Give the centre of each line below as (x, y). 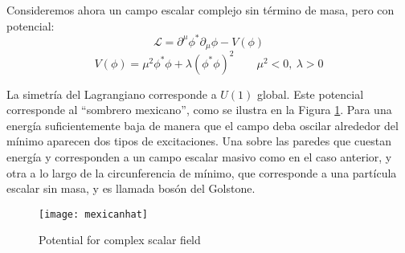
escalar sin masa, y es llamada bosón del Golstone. (131, 188)
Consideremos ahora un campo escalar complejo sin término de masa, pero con (200, 10)
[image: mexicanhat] (94, 214)
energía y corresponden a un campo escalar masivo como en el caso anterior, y (199, 157)
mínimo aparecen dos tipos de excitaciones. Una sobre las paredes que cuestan (199, 141)
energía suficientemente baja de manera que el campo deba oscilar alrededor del (202, 125)
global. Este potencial (311, 94)
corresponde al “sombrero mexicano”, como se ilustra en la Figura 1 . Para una (199, 110)
